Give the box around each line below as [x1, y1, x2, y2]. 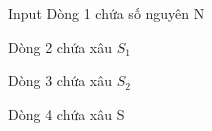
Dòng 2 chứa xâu [8, 36, 113, 57]
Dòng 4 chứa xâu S [8, 103, 125, 124]
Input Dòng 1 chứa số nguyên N [8, 3, 205, 23]
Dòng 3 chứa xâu [8, 70, 113, 91]
